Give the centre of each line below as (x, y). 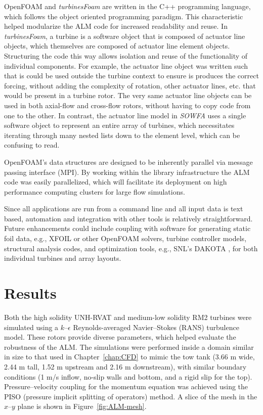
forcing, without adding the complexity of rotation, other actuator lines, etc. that (130, 85)
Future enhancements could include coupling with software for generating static (127, 228)
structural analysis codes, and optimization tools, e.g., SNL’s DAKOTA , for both (131, 248)
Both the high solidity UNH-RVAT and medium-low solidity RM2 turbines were (128, 317)
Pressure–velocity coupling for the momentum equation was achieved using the (126, 386)
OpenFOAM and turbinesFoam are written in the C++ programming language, (127, 6)
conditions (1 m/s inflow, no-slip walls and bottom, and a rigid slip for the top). (128, 376)
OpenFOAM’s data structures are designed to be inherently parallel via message (128, 162)
